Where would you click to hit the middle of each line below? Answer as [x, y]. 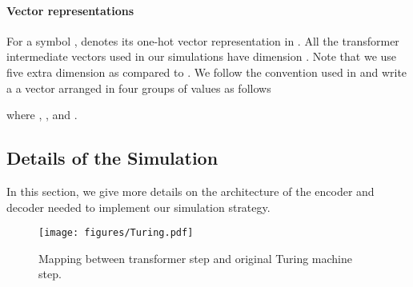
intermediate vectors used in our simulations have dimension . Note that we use [202, 56]
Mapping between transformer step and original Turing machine [195, 258]
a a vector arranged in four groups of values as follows [139, 88]
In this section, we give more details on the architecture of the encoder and [190, 191]
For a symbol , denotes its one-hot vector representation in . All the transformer [203, 40]
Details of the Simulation [112, 158]
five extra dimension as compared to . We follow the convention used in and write [207, 72]
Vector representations [70, 10]
